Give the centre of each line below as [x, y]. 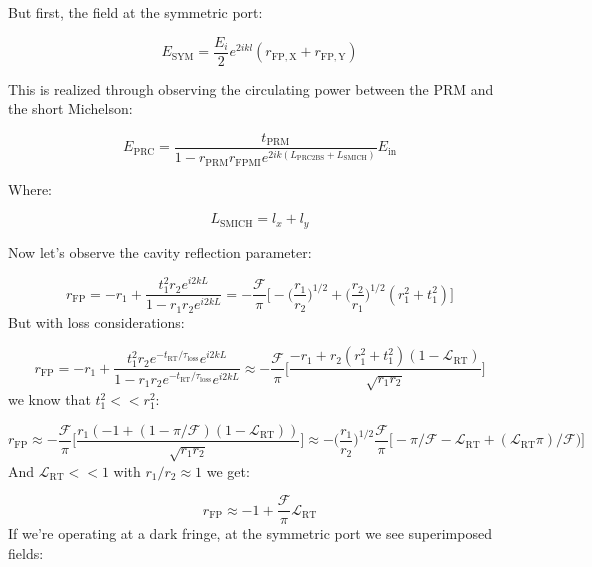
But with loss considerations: [96, 321]
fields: [26, 552]
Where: [30, 188]
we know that [49, 399]
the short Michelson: [70, 108]
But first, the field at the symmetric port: [135, 12]
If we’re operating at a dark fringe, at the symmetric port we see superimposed [250, 533]
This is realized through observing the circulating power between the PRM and [251, 88]
